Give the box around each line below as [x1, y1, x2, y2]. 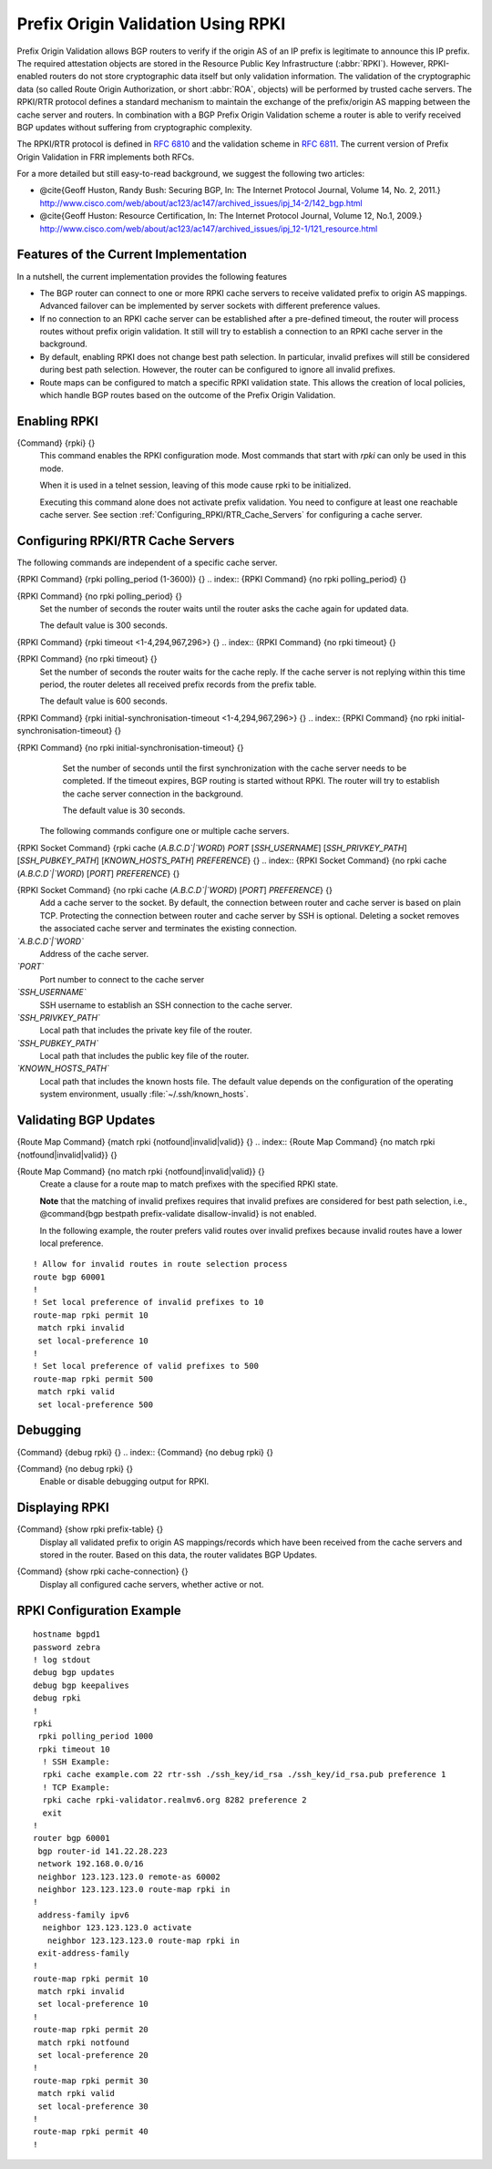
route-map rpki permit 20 [33, 2024, 149, 2035]
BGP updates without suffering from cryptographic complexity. [16, 121, 252, 132]
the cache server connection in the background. [62, 788, 243, 799]
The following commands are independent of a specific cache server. [16, 557, 278, 568]
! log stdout [33, 1654, 91, 1665]
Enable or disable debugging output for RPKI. [39, 1476, 210, 1487]
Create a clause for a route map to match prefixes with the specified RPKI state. [39, 1178, 339, 1189]
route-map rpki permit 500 [33, 1373, 154, 1384]
